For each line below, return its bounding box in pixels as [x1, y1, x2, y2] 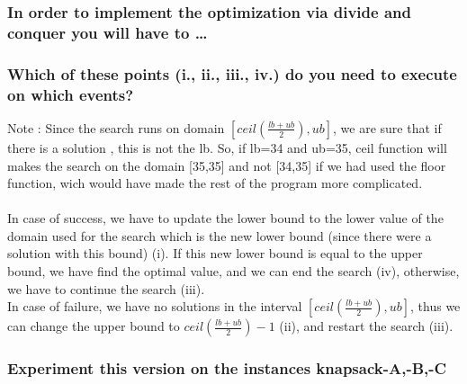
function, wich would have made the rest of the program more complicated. [7, 174, 423, 192]
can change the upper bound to [7, 317, 180, 335]
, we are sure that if [333, 118, 442, 137]
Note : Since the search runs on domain [7, 118, 225, 137]
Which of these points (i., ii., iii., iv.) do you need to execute [7, 62, 457, 85]
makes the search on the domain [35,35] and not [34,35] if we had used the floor [7, 156, 446, 174]
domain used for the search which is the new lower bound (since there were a [7, 226, 432, 245]
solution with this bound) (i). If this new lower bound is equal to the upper [7, 244, 423, 263]
